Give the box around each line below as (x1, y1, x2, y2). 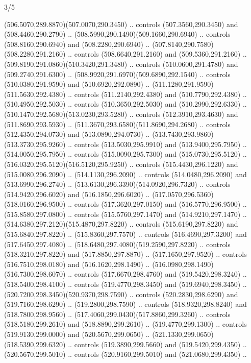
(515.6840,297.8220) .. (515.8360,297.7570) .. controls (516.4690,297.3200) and (4, 229, 247, 239)
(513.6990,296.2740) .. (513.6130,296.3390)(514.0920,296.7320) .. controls (4, 179, 231, 189)
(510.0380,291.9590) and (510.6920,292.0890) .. (4, 79, 150, 89)
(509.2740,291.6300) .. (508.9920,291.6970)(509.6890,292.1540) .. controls (4, 68, 231, 79)
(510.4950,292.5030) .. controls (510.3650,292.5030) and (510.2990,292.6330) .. (4, 99, 247, 109)
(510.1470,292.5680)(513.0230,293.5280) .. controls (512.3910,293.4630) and (4, 108, 238, 119)
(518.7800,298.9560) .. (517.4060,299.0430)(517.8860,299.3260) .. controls (4, 308, 231, 319)
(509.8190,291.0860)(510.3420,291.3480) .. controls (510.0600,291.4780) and (4, 58, 238, 69)
